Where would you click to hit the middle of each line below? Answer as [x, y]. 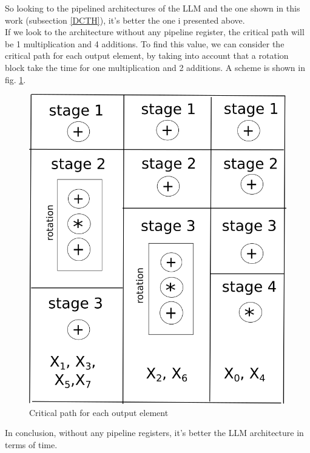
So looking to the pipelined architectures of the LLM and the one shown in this [153, 8]
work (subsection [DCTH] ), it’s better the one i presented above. [125, 20]
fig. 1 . [15, 79]
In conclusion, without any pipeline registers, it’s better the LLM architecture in [154, 433]
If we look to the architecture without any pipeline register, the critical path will [155, 32]
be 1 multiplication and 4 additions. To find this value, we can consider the [145, 43]
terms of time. [31, 445]
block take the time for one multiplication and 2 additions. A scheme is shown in [155, 67]
